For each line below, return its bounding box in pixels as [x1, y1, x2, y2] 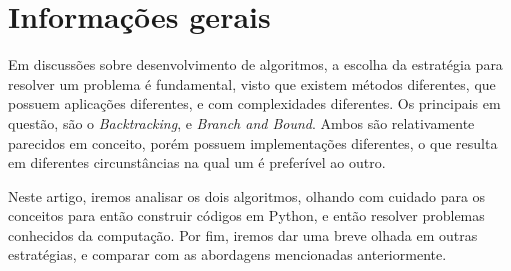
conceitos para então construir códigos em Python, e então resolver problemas [8, 205, 485, 226]
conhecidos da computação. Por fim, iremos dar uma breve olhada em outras [8, 224, 478, 245]
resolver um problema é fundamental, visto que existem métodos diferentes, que [8, 73, 496, 94]
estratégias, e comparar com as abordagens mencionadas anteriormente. [8, 244, 447, 265]
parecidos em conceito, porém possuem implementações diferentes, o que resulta [8, 132, 498, 153]
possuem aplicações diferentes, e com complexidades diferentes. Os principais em [8, 93, 501, 114]
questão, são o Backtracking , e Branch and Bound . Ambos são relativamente [8, 112, 475, 133]
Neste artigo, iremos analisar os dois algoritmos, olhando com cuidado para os [8, 185, 486, 206]
